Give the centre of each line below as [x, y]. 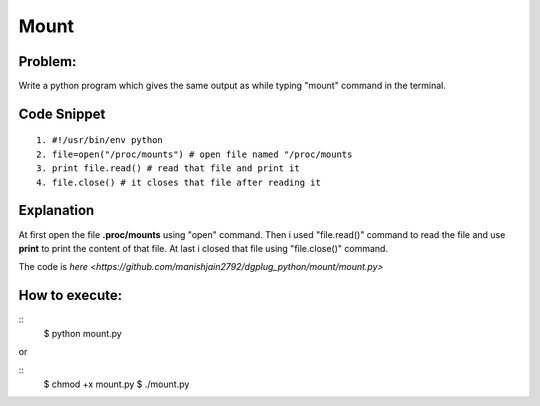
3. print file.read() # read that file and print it [168, 168]
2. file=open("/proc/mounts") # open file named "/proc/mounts [194, 154]
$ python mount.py [82, 333]
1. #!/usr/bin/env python [100, 140]
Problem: [47, 61]
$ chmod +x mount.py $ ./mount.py [116, 384]
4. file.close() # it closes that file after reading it [179, 182]
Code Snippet [62, 113]
